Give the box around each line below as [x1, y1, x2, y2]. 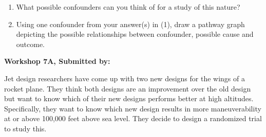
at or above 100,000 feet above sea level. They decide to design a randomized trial [4, 113, 262, 124]
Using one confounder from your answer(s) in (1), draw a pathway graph [16, 18, 245, 29]
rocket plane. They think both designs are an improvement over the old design [4, 83, 251, 94]
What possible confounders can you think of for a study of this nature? [16, 2, 240, 12]
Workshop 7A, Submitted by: [4, 56, 110, 66]
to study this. [4, 123, 47, 133]
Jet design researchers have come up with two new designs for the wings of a [4, 73, 245, 83]
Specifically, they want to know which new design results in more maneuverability [4, 103, 261, 113]
